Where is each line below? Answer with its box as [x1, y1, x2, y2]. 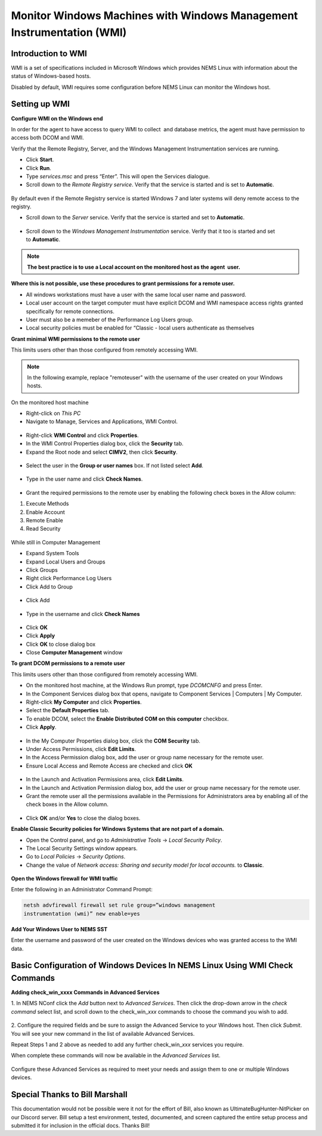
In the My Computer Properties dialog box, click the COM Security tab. [26, 737, 201, 744]
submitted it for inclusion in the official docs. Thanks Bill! [11, 1122, 150, 1129]
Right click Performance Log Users [26, 575, 112, 582]
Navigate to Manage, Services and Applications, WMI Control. [26, 418, 178, 425]
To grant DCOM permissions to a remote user [11, 660, 125, 667]
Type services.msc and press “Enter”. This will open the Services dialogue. [26, 173, 210, 180]
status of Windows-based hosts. [11, 72, 91, 80]
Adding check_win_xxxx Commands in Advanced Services [11, 989, 160, 996]
